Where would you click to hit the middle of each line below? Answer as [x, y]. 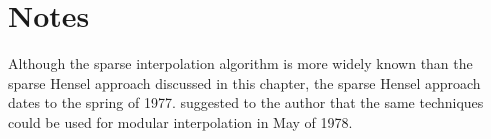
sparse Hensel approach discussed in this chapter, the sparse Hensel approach [244, 82]
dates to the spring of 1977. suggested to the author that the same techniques [246, 102]
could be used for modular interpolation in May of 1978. [180, 121]
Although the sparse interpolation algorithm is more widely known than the [240, 63]
